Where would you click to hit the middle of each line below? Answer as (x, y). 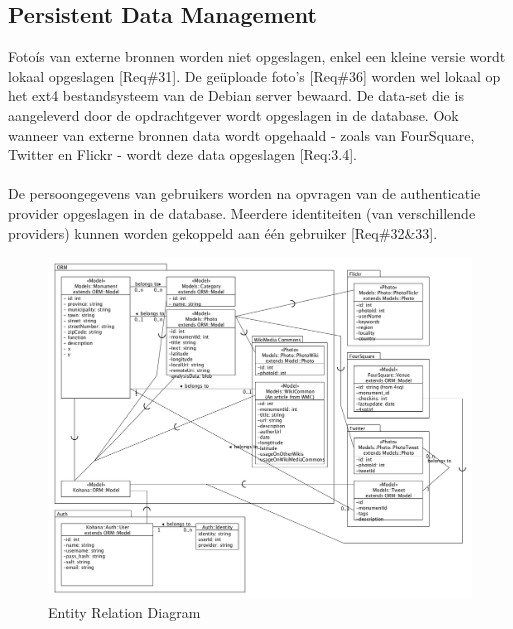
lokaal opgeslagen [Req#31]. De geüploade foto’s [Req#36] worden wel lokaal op (254, 75)
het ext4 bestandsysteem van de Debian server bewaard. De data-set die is (236, 95)
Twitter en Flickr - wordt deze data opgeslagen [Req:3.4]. (183, 154)
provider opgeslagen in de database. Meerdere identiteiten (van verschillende (242, 212)
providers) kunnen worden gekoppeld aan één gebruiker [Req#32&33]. (223, 232)
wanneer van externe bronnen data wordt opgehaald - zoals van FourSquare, (241, 134)
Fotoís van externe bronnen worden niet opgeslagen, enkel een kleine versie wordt (257, 56)
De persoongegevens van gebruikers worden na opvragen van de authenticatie (244, 193)
